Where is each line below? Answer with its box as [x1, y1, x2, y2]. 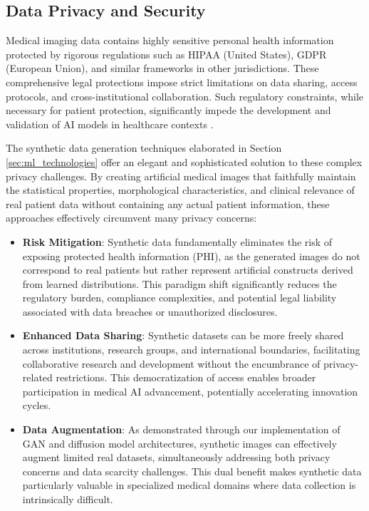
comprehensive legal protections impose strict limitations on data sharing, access [6, 74, 358, 89]
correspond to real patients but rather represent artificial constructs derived [22, 262, 353, 277]
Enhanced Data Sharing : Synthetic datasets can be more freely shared [22, 328, 344, 343]
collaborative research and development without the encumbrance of [22, 356, 321, 371]
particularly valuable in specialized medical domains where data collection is [22, 478, 356, 492]
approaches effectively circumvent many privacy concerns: [6, 210, 257, 225]
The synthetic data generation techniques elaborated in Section [6, 140, 282, 155]
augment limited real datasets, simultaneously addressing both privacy [22, 450, 331, 465]
